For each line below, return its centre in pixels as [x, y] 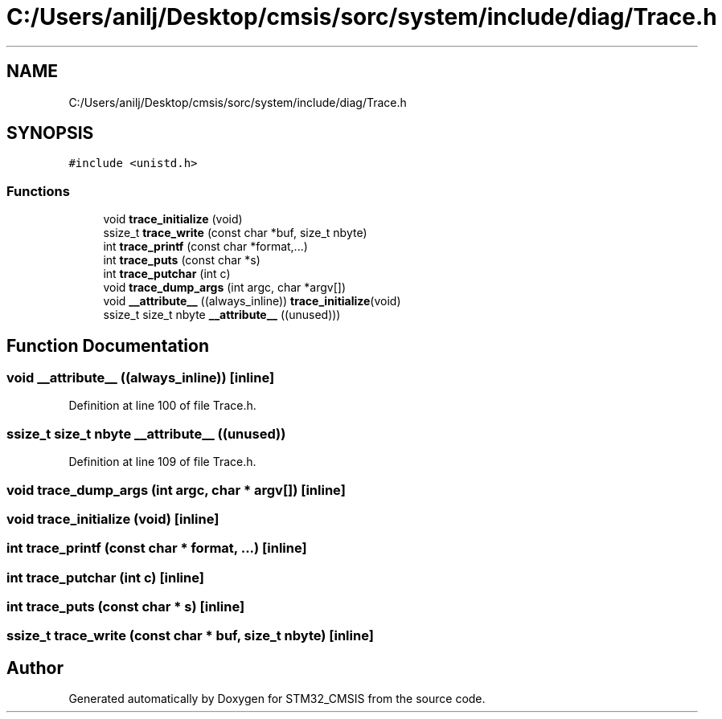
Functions [38, 191]
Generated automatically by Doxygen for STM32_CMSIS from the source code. [277, 699]
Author [35, 668]
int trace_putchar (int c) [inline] [105, 577]
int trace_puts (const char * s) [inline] [126, 607]
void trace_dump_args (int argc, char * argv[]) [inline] [176, 490]
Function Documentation [108, 345]
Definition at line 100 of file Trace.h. [162, 406]
